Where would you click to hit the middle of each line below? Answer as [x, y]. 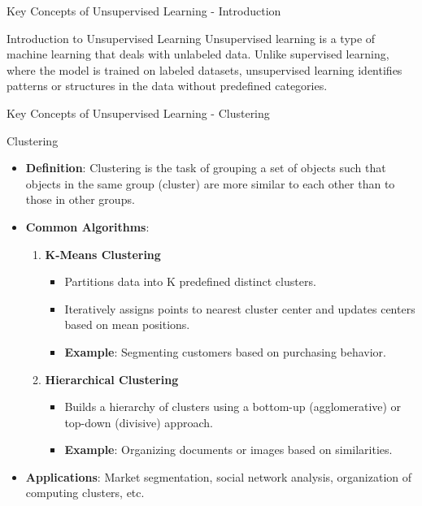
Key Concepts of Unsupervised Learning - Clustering [138, 112]
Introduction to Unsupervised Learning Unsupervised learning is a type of [191, 38]
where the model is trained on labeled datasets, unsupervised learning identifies [204, 69]
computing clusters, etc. [85, 493]
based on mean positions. [127, 324]
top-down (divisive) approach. [139, 422]
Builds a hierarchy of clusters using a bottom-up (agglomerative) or [233, 407]
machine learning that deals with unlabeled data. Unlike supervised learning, [198, 54]
